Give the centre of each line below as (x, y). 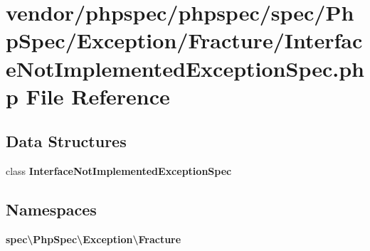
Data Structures (66, 141)
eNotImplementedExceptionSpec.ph (185, 68)
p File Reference (88, 96)
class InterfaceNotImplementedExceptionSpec (119, 171)
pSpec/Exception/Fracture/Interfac (184, 40)
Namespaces (51, 209)
